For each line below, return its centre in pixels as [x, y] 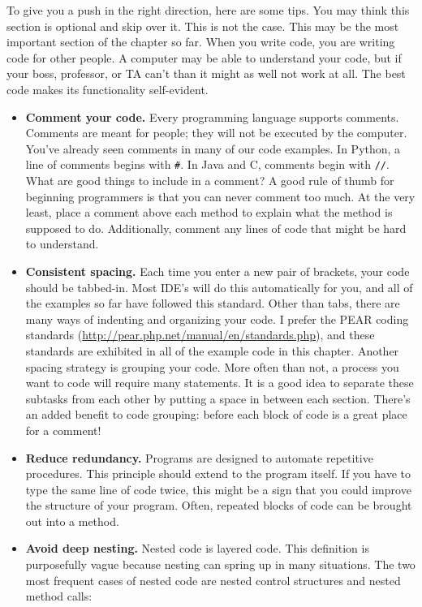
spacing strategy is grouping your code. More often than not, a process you [212, 366]
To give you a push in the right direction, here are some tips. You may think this [208, 10]
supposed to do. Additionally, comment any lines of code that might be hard [216, 228]
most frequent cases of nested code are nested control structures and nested [213, 580]
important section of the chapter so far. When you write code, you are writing [201, 42]
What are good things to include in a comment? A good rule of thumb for [210, 180]
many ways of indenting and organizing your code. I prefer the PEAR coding [217, 319]
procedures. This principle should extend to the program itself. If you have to [218, 474]
